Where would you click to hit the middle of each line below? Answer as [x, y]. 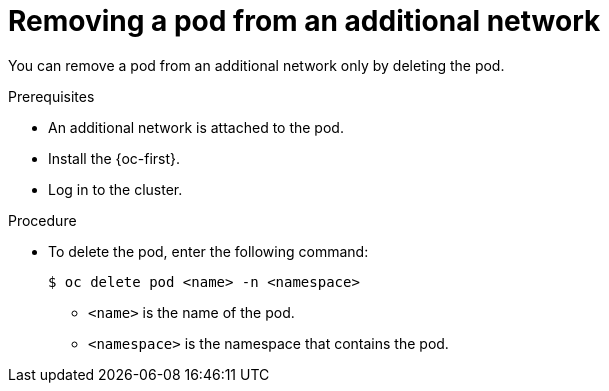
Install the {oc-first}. [114, 158]
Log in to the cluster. [115, 189]
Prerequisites [51, 96]
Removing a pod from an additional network [304, 21]
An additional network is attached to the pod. [196, 127]
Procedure [42, 220]
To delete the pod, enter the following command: [208, 251]
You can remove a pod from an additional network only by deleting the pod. [256, 65]
